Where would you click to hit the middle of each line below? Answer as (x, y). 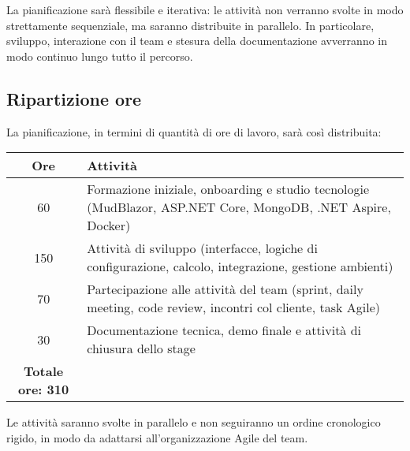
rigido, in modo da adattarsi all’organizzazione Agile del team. (157, 437)
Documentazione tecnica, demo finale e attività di (224, 330)
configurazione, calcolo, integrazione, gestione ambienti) (240, 266)
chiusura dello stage (141, 348)
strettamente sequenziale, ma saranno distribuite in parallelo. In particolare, (190, 25)
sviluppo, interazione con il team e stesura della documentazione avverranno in (197, 41)
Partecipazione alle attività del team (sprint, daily (225, 289)
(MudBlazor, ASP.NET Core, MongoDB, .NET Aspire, (239, 207)
